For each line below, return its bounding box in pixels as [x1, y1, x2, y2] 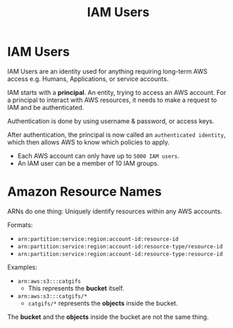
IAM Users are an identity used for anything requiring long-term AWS [7, 67, 208, 75]
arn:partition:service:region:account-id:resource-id [17, 235, 179, 243]
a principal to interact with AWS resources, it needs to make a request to [7, 96, 217, 104]
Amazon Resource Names [7, 184, 162, 200]
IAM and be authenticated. [7, 103, 84, 111]
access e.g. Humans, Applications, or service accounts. [7, 75, 169, 83]
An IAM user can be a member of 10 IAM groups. [17, 159, 160, 168]
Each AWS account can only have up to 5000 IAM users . [17, 151, 180, 160]
